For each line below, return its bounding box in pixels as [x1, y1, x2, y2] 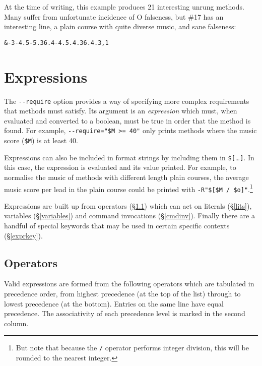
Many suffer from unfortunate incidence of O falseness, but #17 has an [4, 11, 224, 22]
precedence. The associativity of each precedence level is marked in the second [4, 308, 245, 319]
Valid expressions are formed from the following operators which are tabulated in [4, 278, 254, 289]
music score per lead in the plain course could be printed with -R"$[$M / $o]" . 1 [4, 182, 253, 194]
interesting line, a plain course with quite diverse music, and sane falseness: [4, 21, 236, 32]
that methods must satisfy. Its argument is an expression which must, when [4, 105, 237, 116]
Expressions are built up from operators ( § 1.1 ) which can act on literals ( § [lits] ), [4, 200, 252, 211]
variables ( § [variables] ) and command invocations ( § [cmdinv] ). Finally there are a [4, 210, 255, 221]
